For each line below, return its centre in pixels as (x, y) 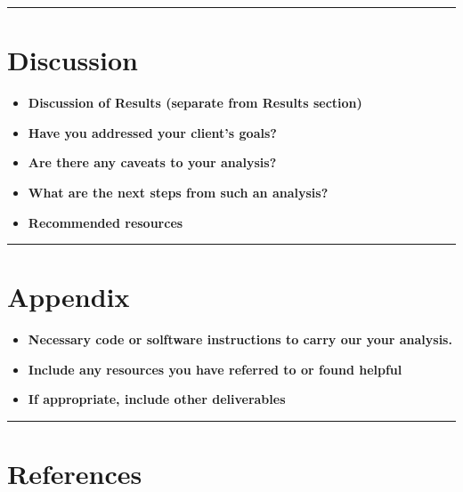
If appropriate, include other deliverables (157, 399)
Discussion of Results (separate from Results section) (195, 103)
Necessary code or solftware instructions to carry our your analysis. (240, 339)
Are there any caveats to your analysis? (152, 162)
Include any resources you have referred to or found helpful (215, 369)
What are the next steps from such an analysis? (178, 192)
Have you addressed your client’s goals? (152, 132)
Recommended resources (106, 222)
